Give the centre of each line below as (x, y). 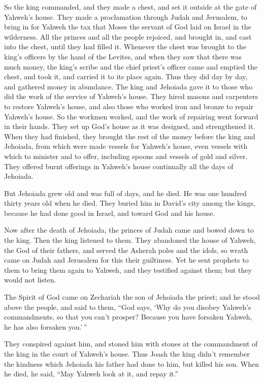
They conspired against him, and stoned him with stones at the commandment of (131, 344)
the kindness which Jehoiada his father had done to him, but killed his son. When (131, 363)
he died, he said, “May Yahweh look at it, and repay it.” (91, 374)
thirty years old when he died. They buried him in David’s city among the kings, (130, 203)
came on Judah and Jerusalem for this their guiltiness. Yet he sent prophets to (126, 260)
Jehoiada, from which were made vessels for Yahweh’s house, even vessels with (126, 146)
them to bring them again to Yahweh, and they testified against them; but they (128, 269)
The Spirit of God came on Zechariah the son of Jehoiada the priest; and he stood (132, 297)
